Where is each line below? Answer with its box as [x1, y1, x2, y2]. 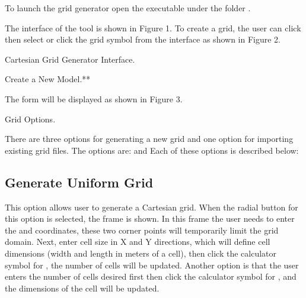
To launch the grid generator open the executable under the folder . [5, 2, 251, 14]
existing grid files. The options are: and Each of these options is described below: [5, 144, 299, 156]
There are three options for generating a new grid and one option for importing [5, 132, 294, 145]
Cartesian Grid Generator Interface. [5, 53, 135, 65]
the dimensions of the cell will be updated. [5, 281, 160, 294]
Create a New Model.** [5, 73, 91, 85]
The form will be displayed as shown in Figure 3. [5, 92, 183, 105]
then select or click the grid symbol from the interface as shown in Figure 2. [5, 33, 280, 46]
